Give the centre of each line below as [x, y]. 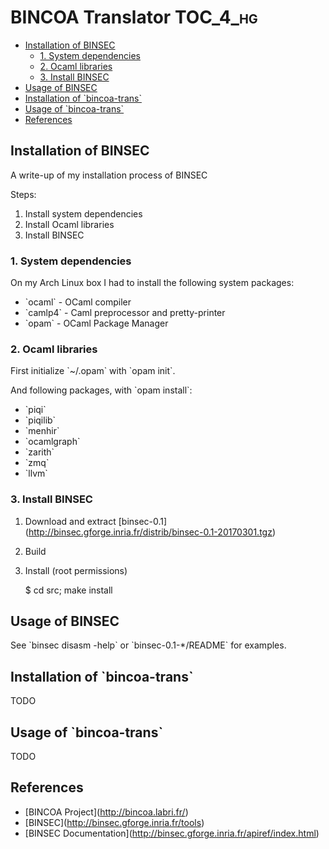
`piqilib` [40, 420]
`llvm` [36, 473]
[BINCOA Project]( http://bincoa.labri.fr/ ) [106, 812]
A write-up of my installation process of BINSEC [109, 175]
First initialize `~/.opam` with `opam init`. [93, 371]
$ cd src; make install [68, 590]
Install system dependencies [83, 213]
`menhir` [42, 431]
